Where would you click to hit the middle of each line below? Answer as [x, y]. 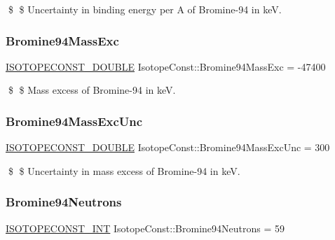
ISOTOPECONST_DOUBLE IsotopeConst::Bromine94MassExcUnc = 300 [168, 147]
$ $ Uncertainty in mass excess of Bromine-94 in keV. [124, 170]
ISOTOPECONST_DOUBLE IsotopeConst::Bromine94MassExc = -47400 [166, 66]
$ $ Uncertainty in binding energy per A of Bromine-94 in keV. [145, 9]
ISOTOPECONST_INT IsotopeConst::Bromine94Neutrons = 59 [145, 228]
